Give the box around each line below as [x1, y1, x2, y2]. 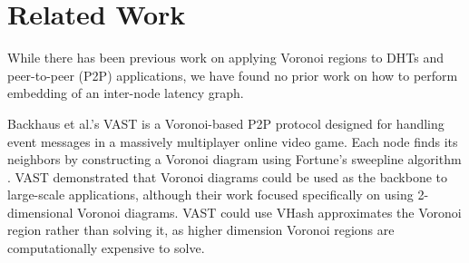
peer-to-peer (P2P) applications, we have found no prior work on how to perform [7, 65, 458, 84]
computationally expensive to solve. [7, 239, 205, 258]
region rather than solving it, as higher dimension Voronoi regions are [7, 220, 395, 239]
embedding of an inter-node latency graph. [7, 83, 244, 102]
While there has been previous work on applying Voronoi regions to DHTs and [7, 48, 445, 67]
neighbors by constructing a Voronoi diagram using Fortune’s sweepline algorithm [7, 150, 462, 169]
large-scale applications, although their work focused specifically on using [7, 185, 414, 204]
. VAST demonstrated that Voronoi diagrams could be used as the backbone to [7, 167, 447, 186]
